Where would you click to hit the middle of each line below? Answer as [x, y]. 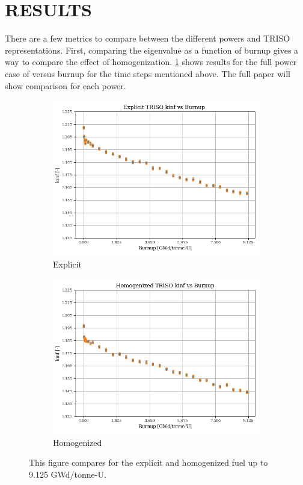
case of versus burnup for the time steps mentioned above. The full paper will [148, 73]
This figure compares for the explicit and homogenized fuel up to [148, 462]
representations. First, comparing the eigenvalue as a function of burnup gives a [152, 50]
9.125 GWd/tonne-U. [68, 474]
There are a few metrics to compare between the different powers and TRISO [148, 38]
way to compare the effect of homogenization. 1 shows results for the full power [151, 62]
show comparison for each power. [66, 85]
